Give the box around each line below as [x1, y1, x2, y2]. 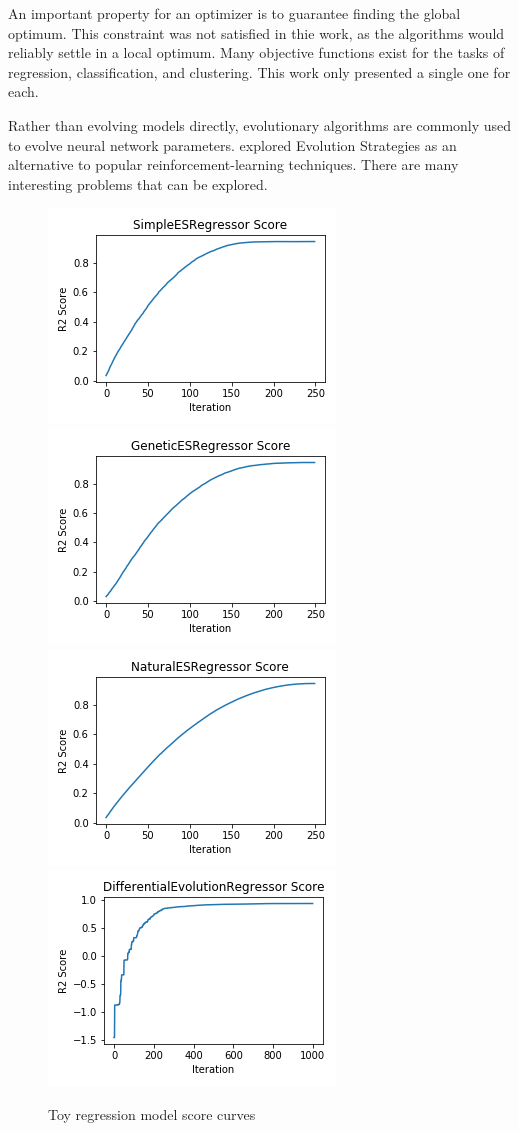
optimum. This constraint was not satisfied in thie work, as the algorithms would [8, 22, 505, 43]
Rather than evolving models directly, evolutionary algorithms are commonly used [8, 114, 512, 135]
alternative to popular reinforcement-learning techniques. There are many [8, 154, 459, 175]
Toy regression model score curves [48, 1103, 256, 1124]
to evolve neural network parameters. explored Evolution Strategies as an [8, 134, 457, 155]
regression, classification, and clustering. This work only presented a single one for [8, 61, 511, 82]
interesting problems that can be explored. [8, 173, 268, 194]
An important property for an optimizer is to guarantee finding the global [8, 3, 461, 23]
